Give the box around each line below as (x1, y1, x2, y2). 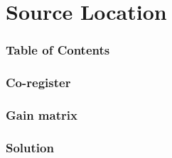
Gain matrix (6, 106, 77, 123)
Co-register (6, 74, 71, 91)
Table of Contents (6, 41, 110, 59)
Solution (6, 138, 54, 156)
